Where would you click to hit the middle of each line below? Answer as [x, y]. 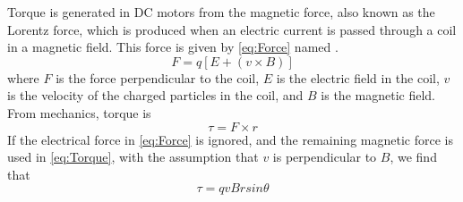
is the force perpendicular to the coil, [158, 77]
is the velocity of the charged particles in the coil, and [155, 95]
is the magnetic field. [378, 95]
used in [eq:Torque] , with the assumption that [133, 157]
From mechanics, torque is [79, 112]
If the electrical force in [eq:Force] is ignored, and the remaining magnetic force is [230, 139]
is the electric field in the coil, [358, 77]
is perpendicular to [325, 157]
